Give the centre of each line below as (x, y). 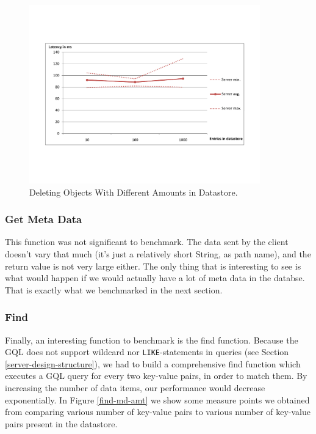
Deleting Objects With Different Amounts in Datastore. (134, 192)
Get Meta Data (44, 219)
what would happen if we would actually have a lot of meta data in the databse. (155, 278)
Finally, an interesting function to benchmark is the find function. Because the (152, 340)
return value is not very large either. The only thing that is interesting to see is (153, 266)
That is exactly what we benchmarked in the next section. (114, 289)
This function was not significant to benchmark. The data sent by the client (147, 242)
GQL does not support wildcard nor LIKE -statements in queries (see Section (147, 352)
